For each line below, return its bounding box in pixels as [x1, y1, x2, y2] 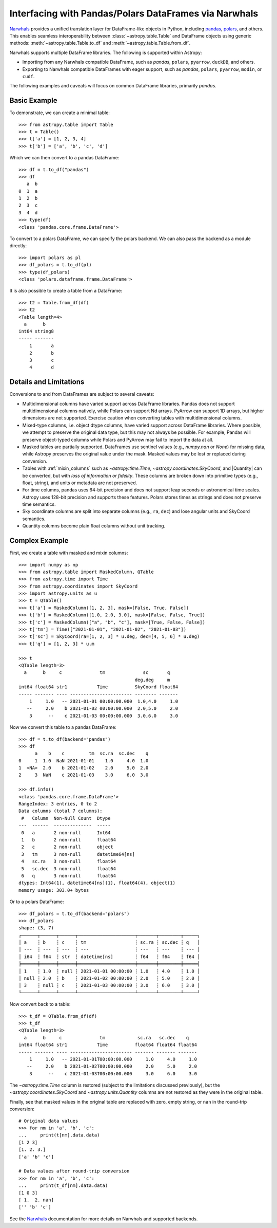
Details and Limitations [9, 378, 85, 387]
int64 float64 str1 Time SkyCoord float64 [18, 684, 179, 690]
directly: [9, 243, 27, 249]
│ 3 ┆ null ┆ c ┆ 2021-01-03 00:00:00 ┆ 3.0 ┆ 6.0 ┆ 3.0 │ [18, 982, 200, 988]
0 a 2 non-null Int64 [21, 830, 111, 835]
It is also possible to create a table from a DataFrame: [9, 288, 123, 294]
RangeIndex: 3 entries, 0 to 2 [18, 801, 97, 807]
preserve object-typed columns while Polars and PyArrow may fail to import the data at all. [22, 436, 214, 443]
